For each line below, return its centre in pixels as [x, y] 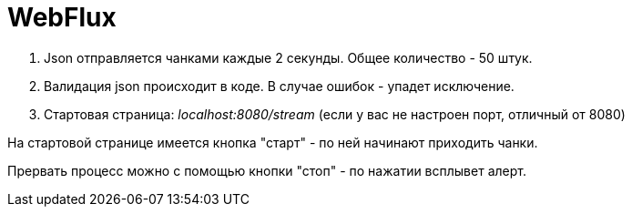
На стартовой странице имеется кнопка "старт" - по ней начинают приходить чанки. [273, 142]
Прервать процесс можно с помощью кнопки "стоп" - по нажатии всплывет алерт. [267, 170]
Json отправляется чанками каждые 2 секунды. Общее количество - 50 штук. [288, 57]
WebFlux [62, 17]
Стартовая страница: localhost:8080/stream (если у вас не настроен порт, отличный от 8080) [335, 114]
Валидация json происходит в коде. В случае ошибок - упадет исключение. [279, 86]
